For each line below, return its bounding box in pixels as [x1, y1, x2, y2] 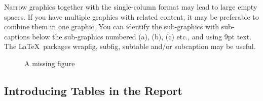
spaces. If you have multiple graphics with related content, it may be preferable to [4, 11, 259, 22]
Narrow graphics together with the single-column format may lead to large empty [4, 2, 257, 12]
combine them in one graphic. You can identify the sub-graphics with [4, 21, 219, 32]
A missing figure [24, 58, 75, 68]
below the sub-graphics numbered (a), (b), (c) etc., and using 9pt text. [32, 31, 252, 41]
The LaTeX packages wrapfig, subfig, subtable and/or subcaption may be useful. [4, 41, 256, 52]
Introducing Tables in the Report [4, 82, 182, 98]
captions [4, 31, 30, 41]
